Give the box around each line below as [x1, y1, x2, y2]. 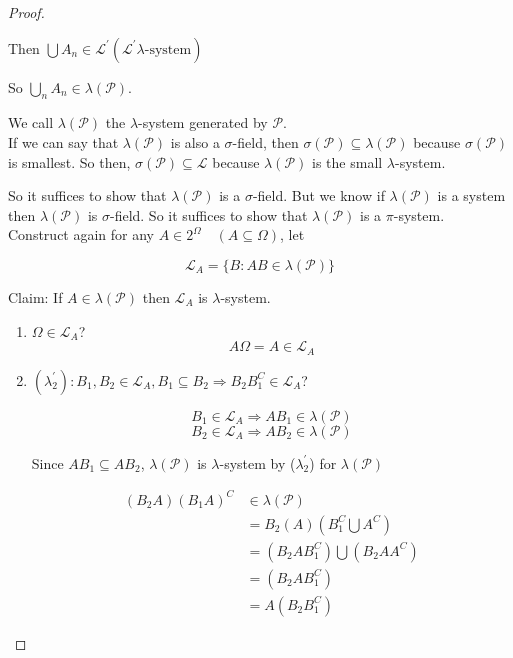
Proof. [8, 2, 45, 22]
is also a [170, 131, 220, 152]
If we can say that [8, 131, 119, 152]
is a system [437, 185, 506, 206]
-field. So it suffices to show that [109, 204, 308, 225]
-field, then [232, 131, 299, 152]
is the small [312, 151, 383, 172]
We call [8, 112, 54, 133]
